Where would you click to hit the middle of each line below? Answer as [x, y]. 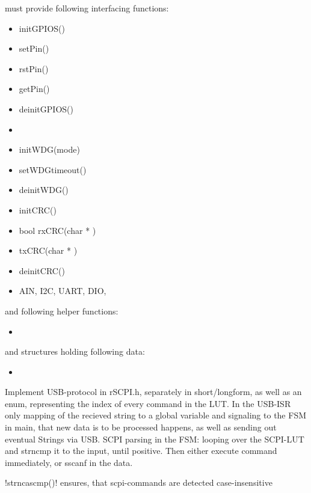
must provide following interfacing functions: [87, 8]
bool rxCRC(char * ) [57, 230]
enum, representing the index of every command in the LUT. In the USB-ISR [148, 403]
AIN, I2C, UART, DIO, [63, 291]
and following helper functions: [62, 311]
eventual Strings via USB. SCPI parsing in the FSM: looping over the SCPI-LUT [155, 439]
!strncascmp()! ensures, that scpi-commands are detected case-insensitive [139, 482]
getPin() [34, 89]
